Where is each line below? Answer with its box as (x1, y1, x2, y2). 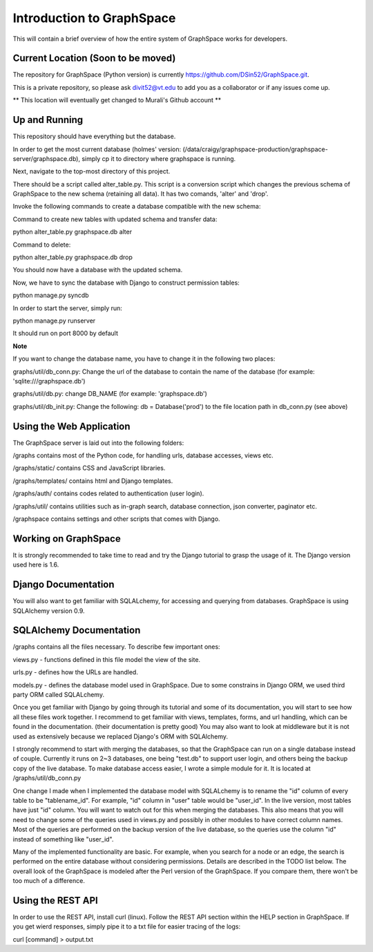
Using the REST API (12, 895, 98, 906)
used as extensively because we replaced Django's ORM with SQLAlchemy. (12, 732, 228, 741)
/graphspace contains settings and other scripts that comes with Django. (12, 515, 220, 523)
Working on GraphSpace (12, 533, 121, 544)
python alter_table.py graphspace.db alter (12, 228, 133, 236)
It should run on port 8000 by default (12, 329, 119, 338)
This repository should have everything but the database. (12, 132, 176, 141)
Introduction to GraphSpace (12, 10, 176, 26)
